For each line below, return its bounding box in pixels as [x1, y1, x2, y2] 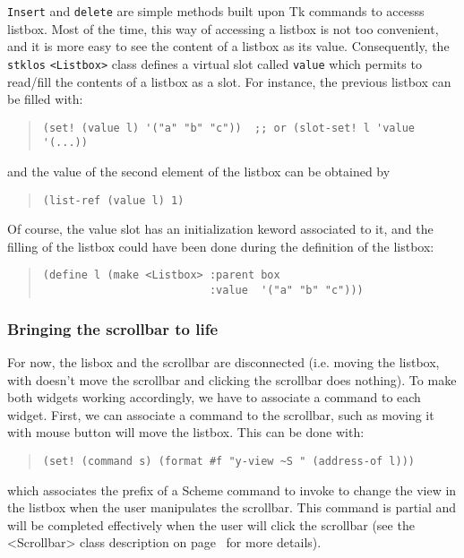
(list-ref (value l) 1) [42, 193, 185, 207]
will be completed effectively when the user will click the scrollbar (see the [7, 515, 415, 534]
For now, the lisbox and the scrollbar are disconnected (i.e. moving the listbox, [7, 352, 440, 371]
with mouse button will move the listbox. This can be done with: [7, 423, 365, 442]
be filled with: [7, 90, 83, 108]
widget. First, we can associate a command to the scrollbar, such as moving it [7, 405, 434, 424]
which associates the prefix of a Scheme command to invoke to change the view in [7, 480, 457, 499]
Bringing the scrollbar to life [7, 317, 219, 339]
